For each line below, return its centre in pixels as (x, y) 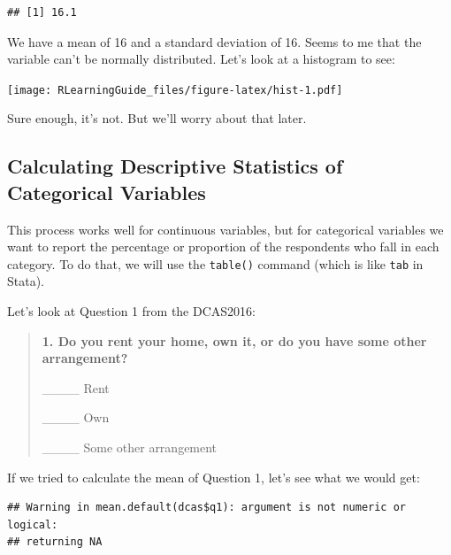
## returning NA (55, 542)
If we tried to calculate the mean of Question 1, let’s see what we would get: (214, 477)
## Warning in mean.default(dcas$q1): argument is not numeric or (207, 508)
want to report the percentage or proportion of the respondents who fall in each (223, 247)
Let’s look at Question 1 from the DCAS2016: (131, 311)
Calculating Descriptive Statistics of (175, 166)
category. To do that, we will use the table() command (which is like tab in (215, 263)
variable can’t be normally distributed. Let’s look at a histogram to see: (201, 59)
